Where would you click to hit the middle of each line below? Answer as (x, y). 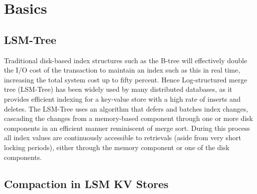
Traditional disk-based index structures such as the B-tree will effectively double (126, 60)
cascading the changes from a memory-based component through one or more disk (128, 118)
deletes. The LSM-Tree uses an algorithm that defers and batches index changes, (126, 108)
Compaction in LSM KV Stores (86, 183)
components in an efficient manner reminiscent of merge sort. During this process (127, 128)
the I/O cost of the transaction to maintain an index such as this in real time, (122, 70)
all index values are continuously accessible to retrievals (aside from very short (123, 137)
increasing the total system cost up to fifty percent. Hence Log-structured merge (126, 79)
